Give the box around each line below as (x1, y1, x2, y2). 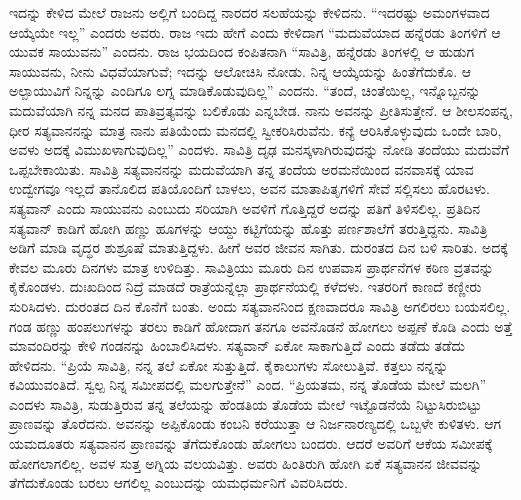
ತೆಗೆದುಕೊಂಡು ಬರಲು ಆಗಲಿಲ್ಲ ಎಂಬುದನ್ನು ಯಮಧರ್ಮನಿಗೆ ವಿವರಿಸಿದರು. (9, 472, 348, 493)
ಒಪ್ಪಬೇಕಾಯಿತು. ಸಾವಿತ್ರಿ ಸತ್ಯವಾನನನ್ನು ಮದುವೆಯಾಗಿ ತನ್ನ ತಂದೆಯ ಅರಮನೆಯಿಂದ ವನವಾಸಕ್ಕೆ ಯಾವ (9, 158, 474, 179)
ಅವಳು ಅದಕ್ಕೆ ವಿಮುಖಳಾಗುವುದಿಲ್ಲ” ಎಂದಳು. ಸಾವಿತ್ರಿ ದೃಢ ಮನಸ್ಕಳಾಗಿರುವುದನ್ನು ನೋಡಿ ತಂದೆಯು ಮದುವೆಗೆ (9, 139, 510, 160)
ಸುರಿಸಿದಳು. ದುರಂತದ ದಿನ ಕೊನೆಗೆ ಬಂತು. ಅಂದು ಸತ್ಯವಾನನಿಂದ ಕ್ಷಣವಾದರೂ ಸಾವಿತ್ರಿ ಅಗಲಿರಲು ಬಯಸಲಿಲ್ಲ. (9, 295, 511, 316)
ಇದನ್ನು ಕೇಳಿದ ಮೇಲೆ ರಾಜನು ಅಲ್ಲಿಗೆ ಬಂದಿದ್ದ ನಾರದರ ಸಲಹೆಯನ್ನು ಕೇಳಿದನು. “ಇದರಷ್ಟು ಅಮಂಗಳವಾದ (9, 2, 490, 22)
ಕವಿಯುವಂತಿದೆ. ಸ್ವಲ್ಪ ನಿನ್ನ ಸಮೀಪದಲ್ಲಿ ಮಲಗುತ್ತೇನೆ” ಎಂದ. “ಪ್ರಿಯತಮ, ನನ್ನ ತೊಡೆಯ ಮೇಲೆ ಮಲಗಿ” (9, 374, 487, 395)
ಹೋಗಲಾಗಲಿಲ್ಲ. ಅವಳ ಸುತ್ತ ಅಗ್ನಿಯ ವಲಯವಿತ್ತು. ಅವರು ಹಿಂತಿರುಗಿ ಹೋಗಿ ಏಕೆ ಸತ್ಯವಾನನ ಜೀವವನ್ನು (9, 452, 483, 473)
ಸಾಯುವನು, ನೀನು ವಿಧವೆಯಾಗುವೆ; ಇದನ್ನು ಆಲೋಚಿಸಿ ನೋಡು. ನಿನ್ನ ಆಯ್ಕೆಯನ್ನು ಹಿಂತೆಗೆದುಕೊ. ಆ (9, 60, 471, 81)
